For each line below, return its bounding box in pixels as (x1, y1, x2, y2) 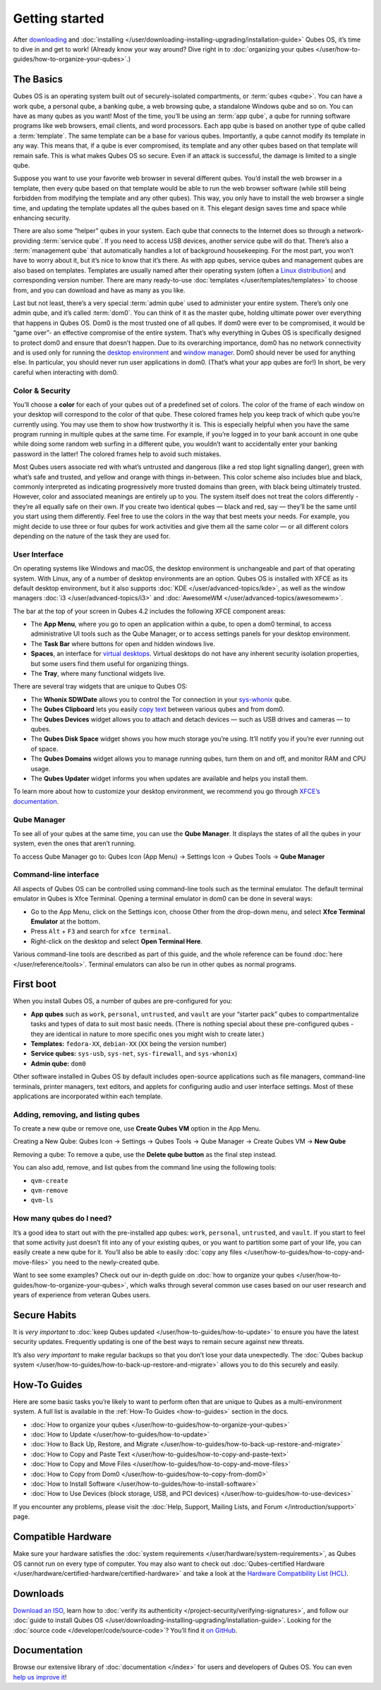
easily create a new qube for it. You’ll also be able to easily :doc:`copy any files (13, 1248, 243, 1256)
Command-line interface (13, 869, 99, 879)
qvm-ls (30, 1196, 54, 1204)
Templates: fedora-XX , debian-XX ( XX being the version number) (30, 1040, 227, 1048)
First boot (13, 978, 56, 990)
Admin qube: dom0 (30, 1059, 86, 1068)
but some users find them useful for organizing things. (30, 659, 189, 667)
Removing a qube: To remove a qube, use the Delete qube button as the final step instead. (13, 1150, 277, 1158)
